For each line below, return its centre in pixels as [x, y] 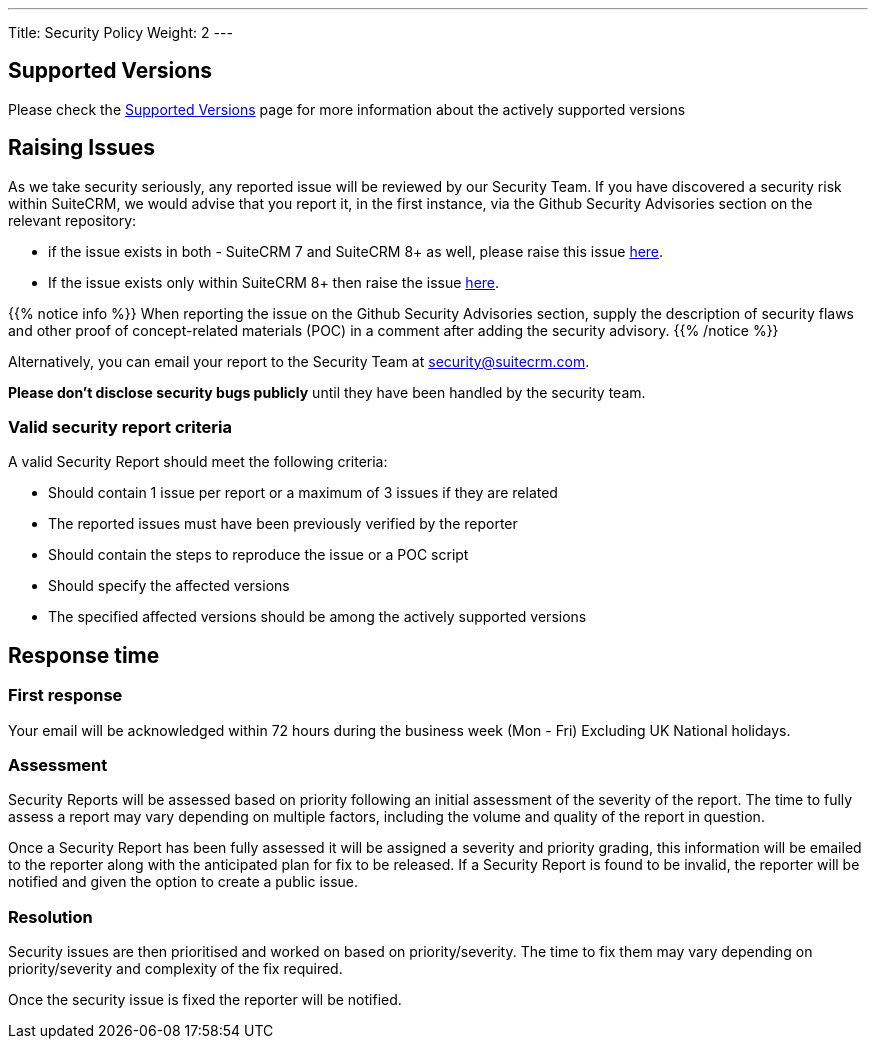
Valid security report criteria [120, 427]
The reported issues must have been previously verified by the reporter [283, 524]
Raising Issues [82, 148]
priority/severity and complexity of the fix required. [175, 969]
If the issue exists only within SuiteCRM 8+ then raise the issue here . [274, 282]
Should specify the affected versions [169, 586]
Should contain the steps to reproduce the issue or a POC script [258, 555]
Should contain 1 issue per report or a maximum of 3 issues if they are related [303, 493]
